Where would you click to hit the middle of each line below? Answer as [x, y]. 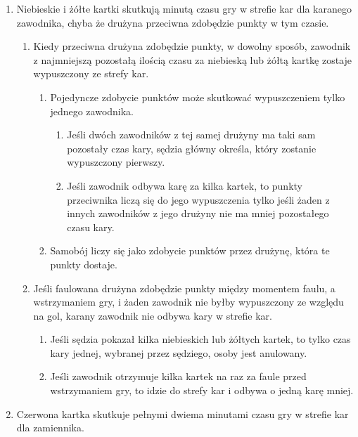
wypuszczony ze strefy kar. [91, 73]
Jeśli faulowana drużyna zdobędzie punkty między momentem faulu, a [184, 288]
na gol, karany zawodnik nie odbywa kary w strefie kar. [153, 315]
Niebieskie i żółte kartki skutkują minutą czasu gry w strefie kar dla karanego [184, 8]
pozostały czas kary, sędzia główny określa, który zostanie [192, 148]
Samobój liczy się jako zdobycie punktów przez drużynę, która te [190, 250]
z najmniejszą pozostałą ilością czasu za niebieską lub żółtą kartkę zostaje [193, 59]
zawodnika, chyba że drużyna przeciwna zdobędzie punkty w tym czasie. [173, 22]
